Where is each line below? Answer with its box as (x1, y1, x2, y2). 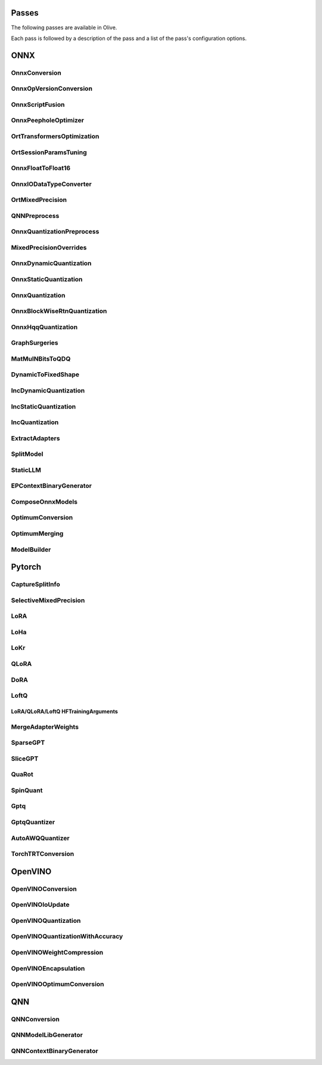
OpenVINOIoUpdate (11, 901, 70, 909)
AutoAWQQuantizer (11, 834, 70, 842)
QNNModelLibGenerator (11, 1031, 83, 1039)
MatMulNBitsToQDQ (11, 354, 71, 363)
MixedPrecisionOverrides (11, 243, 87, 251)
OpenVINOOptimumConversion (11, 980, 104, 989)
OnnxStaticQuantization (11, 275, 83, 283)
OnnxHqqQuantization (11, 323, 78, 331)
